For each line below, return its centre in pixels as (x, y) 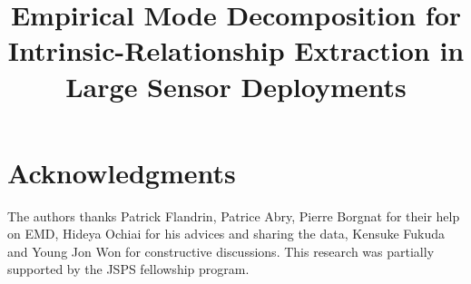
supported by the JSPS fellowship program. (128, 269)
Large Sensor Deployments (236, 86)
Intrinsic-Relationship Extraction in (236, 50)
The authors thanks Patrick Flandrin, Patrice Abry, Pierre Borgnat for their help (234, 215)
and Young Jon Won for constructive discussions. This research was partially (221, 251)
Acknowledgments (122, 172)
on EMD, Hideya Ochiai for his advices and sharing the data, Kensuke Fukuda (226, 234)
